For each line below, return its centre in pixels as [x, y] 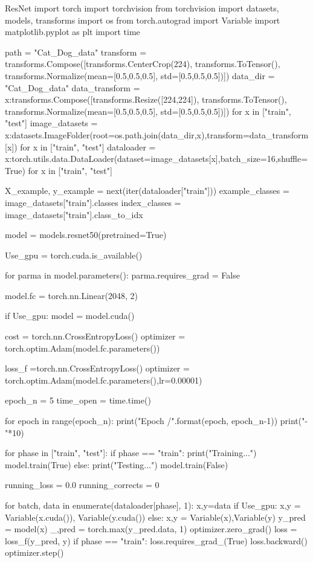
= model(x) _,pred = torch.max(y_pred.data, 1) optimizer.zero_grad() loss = [151, 529]
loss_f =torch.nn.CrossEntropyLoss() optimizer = [97, 368]
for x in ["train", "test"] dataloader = [88, 146]
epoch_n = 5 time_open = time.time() [78, 400]
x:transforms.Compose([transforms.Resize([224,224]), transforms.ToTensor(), [146, 99]
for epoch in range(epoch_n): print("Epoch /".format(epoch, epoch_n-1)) [141, 421]
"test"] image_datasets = [51, 123]
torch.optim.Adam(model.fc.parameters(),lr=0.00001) [104, 380]
